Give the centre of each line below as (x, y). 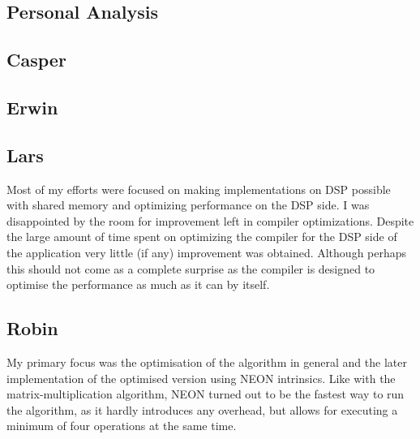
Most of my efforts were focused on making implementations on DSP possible (199, 189)
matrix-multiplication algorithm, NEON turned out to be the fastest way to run (206, 394)
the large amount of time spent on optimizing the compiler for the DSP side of (202, 237)
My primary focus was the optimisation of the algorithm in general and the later (207, 362)
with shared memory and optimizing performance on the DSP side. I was (188, 205)
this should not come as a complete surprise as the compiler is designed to (191, 268)
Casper (36, 60)
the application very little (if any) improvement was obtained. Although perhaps (207, 252)
